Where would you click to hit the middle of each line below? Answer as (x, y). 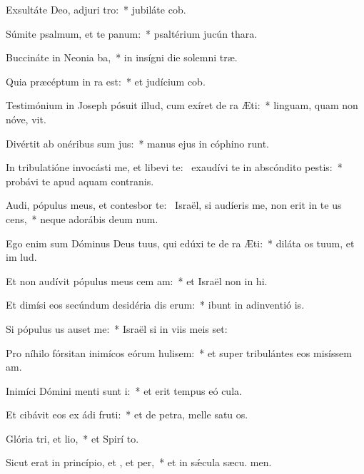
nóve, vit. (26, 119)
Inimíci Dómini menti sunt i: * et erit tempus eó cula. (124, 390)
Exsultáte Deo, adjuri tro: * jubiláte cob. (96, 9)
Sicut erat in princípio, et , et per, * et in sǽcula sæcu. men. (139, 462)
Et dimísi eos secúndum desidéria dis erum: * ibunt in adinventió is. (155, 305)
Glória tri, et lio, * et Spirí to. (72, 438)
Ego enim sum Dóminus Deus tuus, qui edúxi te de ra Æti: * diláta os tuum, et (180, 243)
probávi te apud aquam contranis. (80, 181)
